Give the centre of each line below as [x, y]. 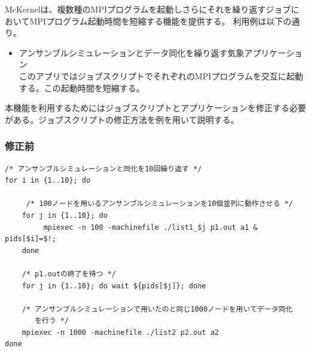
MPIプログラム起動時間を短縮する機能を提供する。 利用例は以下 [156, 21]
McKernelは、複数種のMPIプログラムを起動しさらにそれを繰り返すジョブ [148, 9]
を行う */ [52, 321]
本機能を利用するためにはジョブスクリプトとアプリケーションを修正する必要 [155, 108]
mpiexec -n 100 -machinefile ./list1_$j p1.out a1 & [150, 227]
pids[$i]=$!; [31, 239]
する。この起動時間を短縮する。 [82, 87]
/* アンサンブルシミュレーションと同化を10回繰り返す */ [103, 169]
